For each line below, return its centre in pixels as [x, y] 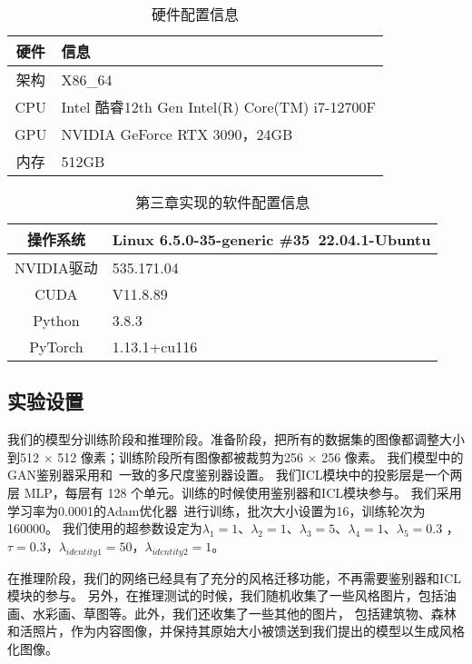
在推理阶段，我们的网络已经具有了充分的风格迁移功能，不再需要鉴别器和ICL [234, 577]
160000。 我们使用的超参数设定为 [105, 528]
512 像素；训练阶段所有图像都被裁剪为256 [180, 456]
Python [56, 320]
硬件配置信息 [195, 14]
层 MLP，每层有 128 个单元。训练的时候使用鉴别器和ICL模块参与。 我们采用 [235, 492]
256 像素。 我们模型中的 [393, 456]
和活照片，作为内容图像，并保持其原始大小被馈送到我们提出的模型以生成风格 [236, 631]
